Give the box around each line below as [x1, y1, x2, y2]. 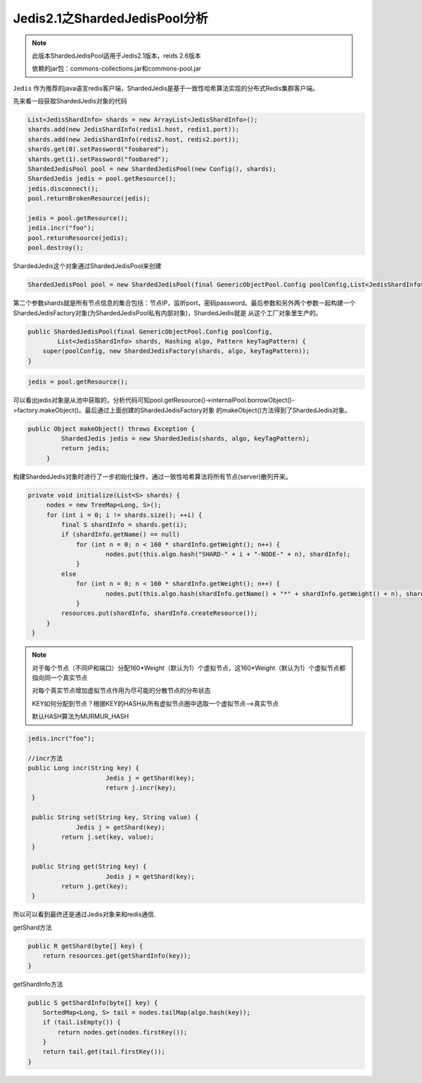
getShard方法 [13, 923, 53, 932]
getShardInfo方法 [13, 980, 63, 988]
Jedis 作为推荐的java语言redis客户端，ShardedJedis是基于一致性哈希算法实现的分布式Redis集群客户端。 [13, 84, 319, 92]
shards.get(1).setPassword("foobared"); [27, 155, 169, 163]
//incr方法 [27, 754, 63, 762]
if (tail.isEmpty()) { [42, 1018, 121, 1027]
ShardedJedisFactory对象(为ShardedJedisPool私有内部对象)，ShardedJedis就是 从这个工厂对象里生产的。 [13, 308, 323, 317]
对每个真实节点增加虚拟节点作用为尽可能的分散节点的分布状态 [32, 686, 211, 695]
